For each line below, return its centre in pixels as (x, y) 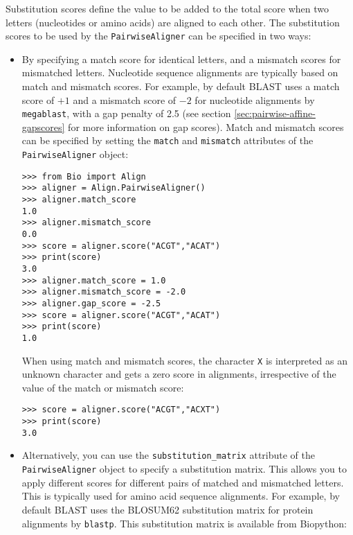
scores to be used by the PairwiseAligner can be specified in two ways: (159, 36)
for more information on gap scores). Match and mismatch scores (206, 126)
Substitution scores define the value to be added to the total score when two (168, 8)
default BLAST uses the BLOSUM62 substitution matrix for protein (168, 509)
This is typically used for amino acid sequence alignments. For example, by (181, 496)
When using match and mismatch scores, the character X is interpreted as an (184, 360)
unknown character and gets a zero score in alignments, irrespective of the (179, 374)
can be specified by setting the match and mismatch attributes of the (168, 140)
